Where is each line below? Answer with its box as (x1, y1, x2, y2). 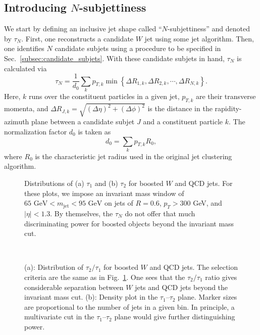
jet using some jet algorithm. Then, (144, 33, 254, 43)
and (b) (94, 178, 118, 188)
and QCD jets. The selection (149, 262, 238, 272)
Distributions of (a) (24, 178, 84, 188)
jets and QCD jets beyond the (135, 281, 228, 292)
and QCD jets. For (175, 178, 233, 188)
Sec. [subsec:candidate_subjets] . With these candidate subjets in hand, (4, 53, 225, 63)
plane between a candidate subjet (31, 116, 135, 127)
